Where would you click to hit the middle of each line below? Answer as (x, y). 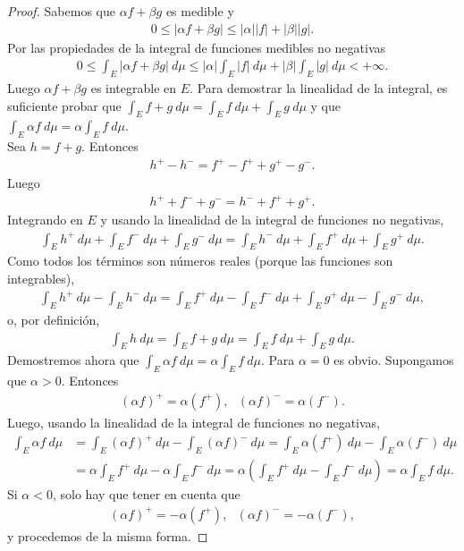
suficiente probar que (64, 105)
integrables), (41, 278)
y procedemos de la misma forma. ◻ (108, 535)
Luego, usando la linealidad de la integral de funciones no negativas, (194, 422)
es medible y (200, 11)
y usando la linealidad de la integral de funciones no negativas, (272, 220)
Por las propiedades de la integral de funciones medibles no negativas (197, 47)
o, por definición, (54, 319)
